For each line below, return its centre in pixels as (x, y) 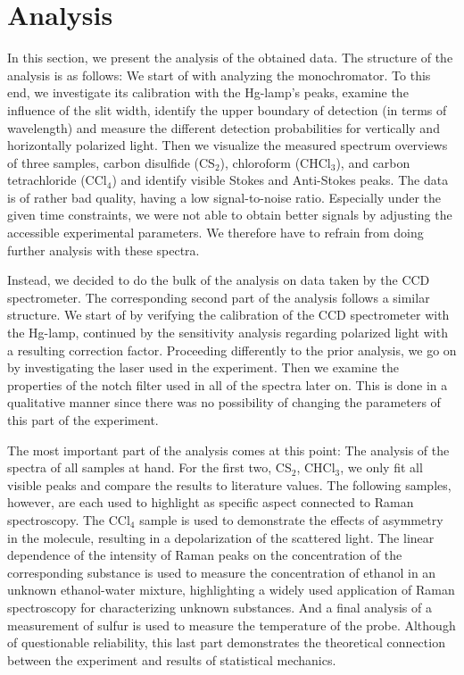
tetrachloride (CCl (57, 180)
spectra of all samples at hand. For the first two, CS (149, 467)
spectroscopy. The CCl (69, 519)
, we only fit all (381, 467)
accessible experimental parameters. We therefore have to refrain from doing (215, 233)
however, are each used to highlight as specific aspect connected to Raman (211, 502)
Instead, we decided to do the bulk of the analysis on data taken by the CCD (219, 280)
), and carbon (373, 162)
